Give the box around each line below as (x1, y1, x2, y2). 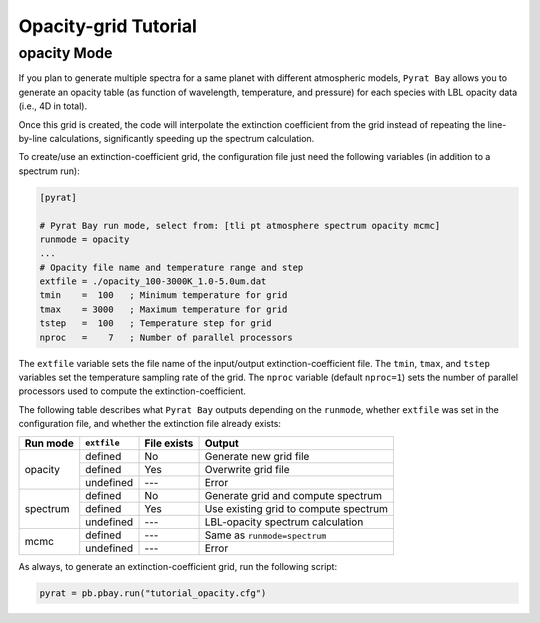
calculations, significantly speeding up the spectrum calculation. (49, 132, 315, 144)
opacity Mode (18, 44, 113, 62)
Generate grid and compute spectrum (204, 488, 382, 502)
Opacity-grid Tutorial (18, 15, 197, 37)
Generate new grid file (204, 449, 310, 463)
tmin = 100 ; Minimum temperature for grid (39, 290, 288, 301)
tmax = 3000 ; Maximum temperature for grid (39, 303, 288, 315)
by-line (18, 132, 48, 144)
